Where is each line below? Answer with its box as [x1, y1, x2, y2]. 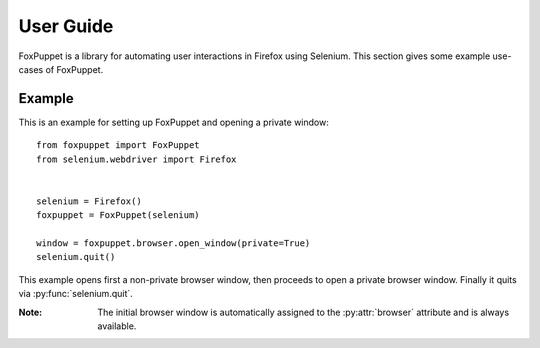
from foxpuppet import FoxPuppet [36, 140, 200, 151]
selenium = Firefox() [36, 195, 142, 207]
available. [97, 320, 137, 332]
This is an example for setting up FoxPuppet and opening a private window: [18, 116, 329, 128]
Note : [18, 306, 43, 318]
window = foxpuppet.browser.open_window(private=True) [36, 237, 311, 249]
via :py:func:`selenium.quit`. [18, 288, 134, 300]
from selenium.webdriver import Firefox [36, 153, 237, 165]
